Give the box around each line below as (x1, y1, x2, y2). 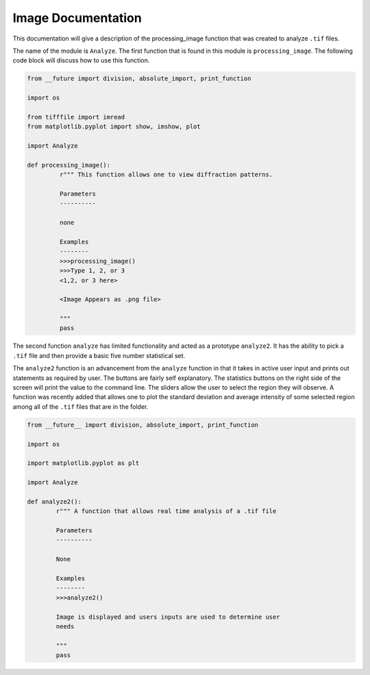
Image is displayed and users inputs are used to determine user (56, 613, 280, 621)
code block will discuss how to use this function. (12, 56, 150, 64)
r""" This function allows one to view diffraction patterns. (59, 171, 273, 178)
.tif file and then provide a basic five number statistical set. (12, 351, 186, 359)
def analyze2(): (27, 497, 82, 506)
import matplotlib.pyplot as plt (27, 460, 140, 467)
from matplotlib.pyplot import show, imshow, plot (27, 123, 201, 130)
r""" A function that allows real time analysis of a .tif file (56, 508, 277, 515)
